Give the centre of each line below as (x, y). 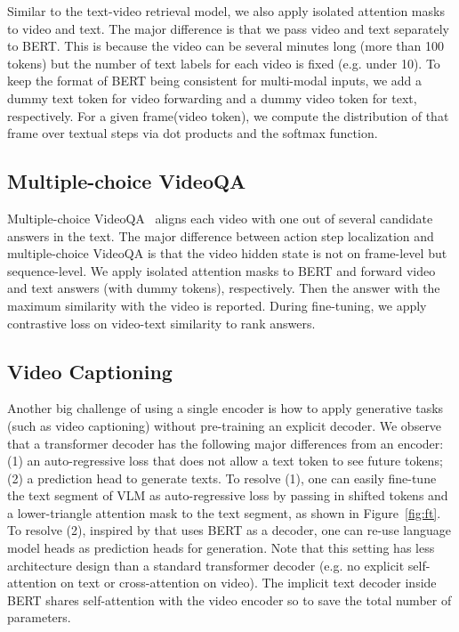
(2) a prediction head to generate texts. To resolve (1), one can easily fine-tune (222, 478)
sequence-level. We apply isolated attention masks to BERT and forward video (221, 270)
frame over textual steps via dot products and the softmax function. (193, 133)
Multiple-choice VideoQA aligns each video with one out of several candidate (220, 218)
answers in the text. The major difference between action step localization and (221, 235)
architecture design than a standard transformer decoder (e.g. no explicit (206, 565)
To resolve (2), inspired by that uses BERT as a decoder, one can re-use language (229, 530)
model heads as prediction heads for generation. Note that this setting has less (221, 548)
